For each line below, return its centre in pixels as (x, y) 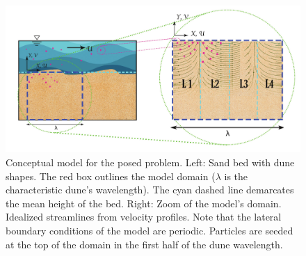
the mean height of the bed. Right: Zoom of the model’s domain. (144, 203)
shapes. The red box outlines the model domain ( (111, 176)
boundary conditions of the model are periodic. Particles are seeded (150, 230)
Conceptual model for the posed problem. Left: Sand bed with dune (150, 162)
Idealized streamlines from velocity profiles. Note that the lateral (144, 217)
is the (236, 176)
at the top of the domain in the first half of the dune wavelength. (144, 244)
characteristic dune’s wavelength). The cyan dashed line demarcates (150, 190)
